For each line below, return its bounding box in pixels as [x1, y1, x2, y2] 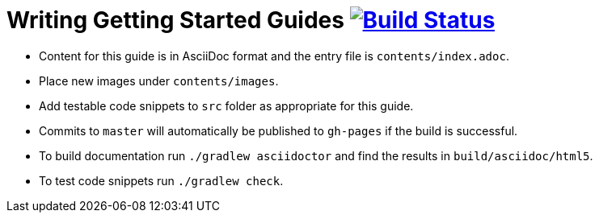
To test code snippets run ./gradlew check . [39, 173, 284, 188]
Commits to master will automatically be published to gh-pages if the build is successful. [39, 123, 518, 138]
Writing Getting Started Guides [6, 6, 344, 34]
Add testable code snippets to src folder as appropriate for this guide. [39, 98, 414, 113]
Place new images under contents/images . [39, 73, 279, 88]
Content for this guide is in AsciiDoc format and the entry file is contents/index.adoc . [39, 48, 509, 63]
